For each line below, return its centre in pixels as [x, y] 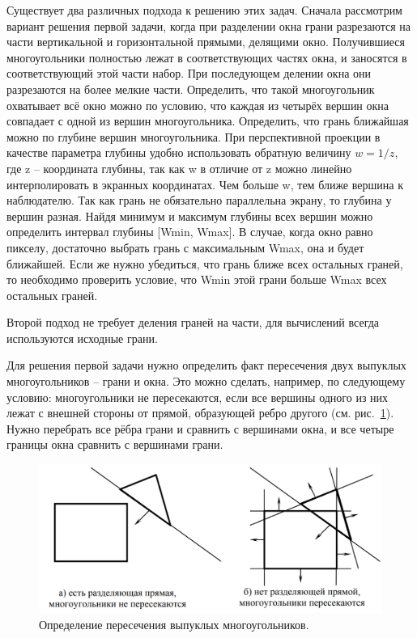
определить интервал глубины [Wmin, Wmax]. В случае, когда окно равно [190, 232]
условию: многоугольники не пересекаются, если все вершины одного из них [198, 397]
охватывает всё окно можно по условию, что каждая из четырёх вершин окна [198, 105]
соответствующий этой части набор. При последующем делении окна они [189, 73]
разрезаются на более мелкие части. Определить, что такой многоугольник [191, 89]
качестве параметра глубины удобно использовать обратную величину [179, 152]
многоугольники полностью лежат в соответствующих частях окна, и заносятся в [207, 57]
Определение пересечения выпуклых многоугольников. [174, 624]
